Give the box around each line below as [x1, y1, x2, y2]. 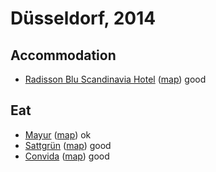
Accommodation [10, 47, 117, 64]
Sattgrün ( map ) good [24, 139, 112, 151]
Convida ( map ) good [24, 150, 110, 162]
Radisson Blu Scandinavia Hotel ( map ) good [24, 73, 207, 85]
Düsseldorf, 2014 [10, 7, 157, 30]
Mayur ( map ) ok [24, 128, 92, 141]
